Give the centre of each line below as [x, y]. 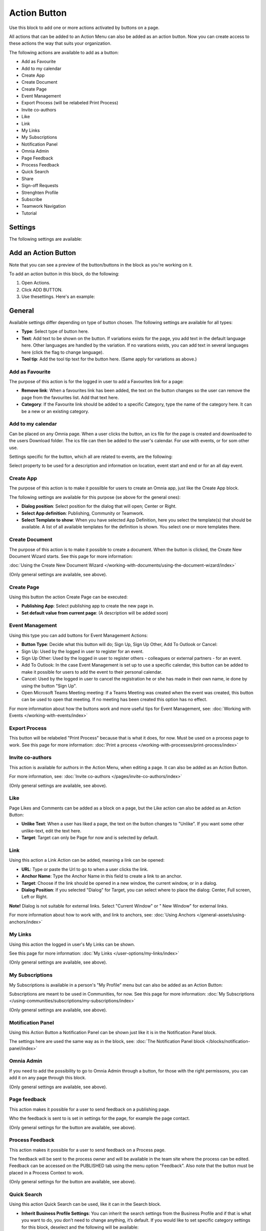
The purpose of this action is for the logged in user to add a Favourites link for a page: [97, 382]
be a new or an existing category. [55, 411]
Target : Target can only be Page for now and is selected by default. [90, 838]
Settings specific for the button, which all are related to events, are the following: [91, 456]
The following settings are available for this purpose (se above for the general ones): [95, 497]
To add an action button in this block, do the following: [64, 274]
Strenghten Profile [40, 193]
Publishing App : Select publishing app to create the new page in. [88, 606]
